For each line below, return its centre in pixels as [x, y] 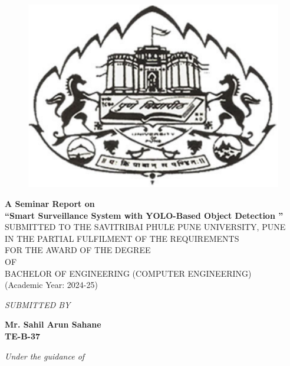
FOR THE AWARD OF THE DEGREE [78, 250]
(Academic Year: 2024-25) [51, 285]
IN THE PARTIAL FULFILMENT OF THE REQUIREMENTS [122, 238]
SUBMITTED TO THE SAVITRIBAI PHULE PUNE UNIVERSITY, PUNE [145, 227]
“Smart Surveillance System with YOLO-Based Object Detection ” [144, 215]
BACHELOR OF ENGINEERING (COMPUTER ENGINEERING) [128, 273]
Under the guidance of [45, 356]
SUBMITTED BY [38, 304]
